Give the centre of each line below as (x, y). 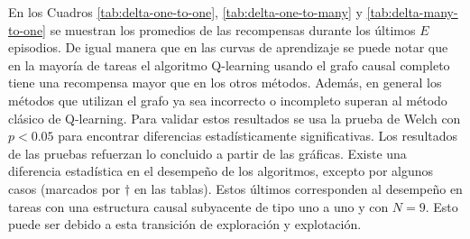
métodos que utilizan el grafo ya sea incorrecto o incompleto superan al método (228, 100)
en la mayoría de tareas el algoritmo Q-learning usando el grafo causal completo (229, 64)
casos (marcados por (65, 188)
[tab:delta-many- (412, 12)
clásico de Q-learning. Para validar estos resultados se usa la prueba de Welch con (235, 118)
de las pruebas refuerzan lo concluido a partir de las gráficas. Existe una (207, 153)
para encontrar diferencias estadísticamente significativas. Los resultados (258, 136)
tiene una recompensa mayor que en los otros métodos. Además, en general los (225, 83)
